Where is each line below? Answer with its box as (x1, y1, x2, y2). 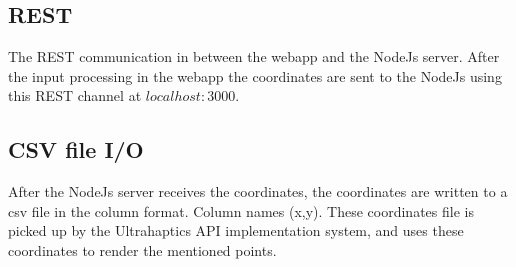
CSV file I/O (8, 134, 144, 165)
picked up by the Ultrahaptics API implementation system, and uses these (8, 220, 464, 241)
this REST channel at (8, 85, 142, 106)
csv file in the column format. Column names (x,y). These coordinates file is (8, 200, 474, 221)
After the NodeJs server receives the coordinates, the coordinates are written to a (8, 181, 508, 202)
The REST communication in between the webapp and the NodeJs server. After (8, 46, 500, 67)
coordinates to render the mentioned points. (8, 239, 277, 260)
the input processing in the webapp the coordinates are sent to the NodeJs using (8, 65, 502, 86)
